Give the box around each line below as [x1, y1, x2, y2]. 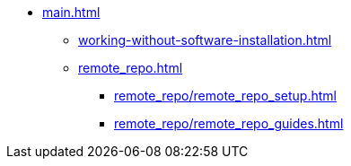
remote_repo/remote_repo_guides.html [114, 116, 344, 131]
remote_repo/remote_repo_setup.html [114, 88, 337, 103]
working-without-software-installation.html [78, 32, 332, 48]
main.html [42, 4, 101, 20]
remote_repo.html [78, 60, 183, 75]
